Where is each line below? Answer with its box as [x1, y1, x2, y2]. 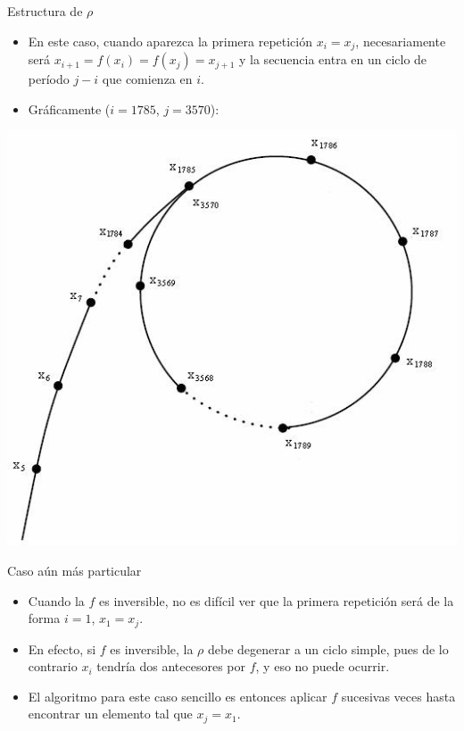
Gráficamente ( [28, 99, 111, 118]
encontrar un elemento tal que [28, 704, 193, 723]
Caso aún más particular [7, 561, 142, 580]
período [28, 70, 70, 88]
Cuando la [28, 591, 85, 610]
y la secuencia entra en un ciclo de [239, 50, 427, 69]
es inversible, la [110, 639, 194, 658]
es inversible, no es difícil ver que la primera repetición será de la [99, 591, 454, 610]
